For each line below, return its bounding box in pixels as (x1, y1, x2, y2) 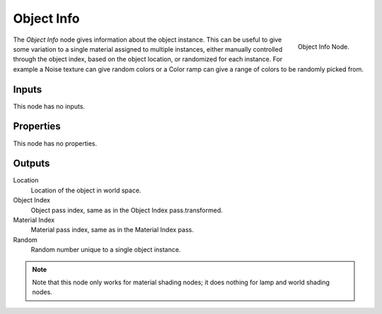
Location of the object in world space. (30, 186, 141, 194)
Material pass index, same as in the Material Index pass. (30, 226, 194, 234)
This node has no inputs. (13, 102, 85, 110)
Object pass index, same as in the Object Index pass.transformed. (30, 206, 223, 214)
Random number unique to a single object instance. (30, 245, 181, 254)
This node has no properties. (13, 139, 98, 148)
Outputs (13, 158, 50, 170)
